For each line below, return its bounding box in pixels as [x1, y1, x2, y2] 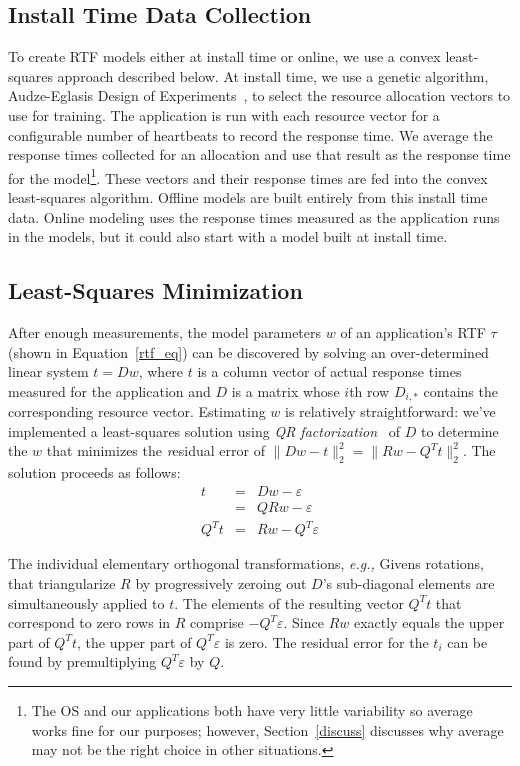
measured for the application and [8, 380, 211, 401]
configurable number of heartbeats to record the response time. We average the [8, 124, 493, 145]
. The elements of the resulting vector [174, 592, 404, 613]
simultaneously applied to [8, 592, 165, 613]
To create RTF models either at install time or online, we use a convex [8, 46, 441, 67]
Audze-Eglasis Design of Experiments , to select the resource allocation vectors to [8, 85, 511, 106]
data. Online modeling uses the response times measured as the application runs [8, 206, 500, 227]
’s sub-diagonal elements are [322, 573, 495, 593]
